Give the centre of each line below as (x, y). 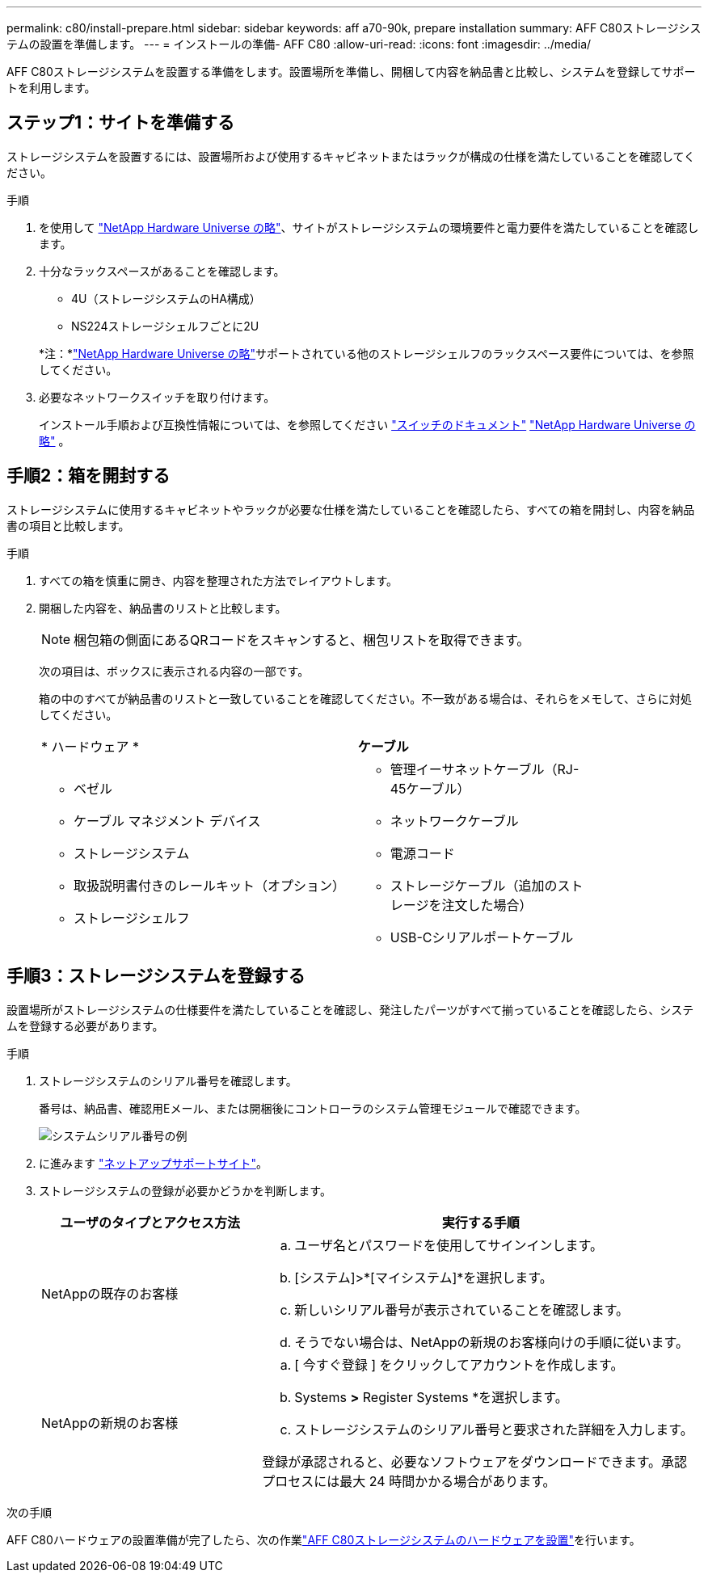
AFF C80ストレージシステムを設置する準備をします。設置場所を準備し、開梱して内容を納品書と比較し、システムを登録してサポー (351, 72)
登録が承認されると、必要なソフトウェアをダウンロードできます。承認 (475, 1461)
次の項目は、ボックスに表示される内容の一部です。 (174, 671)
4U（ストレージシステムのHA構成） (166, 298)
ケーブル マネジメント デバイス (167, 821)
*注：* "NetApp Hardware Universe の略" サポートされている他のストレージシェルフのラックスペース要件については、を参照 (367, 353)
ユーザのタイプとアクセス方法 (150, 1222)
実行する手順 (480, 1222)
